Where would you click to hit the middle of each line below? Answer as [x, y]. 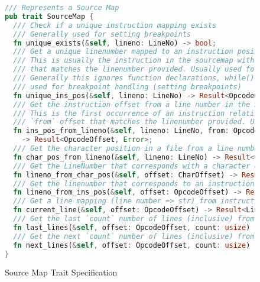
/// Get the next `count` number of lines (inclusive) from [134, 236]
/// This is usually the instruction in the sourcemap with [134, 61]
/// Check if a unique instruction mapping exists [115, 25]
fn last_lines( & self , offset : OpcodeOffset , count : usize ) [132, 227]
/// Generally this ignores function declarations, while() [134, 78]
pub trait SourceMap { [49, 16]
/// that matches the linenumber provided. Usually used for [136, 69]
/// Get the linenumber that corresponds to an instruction [134, 184]
